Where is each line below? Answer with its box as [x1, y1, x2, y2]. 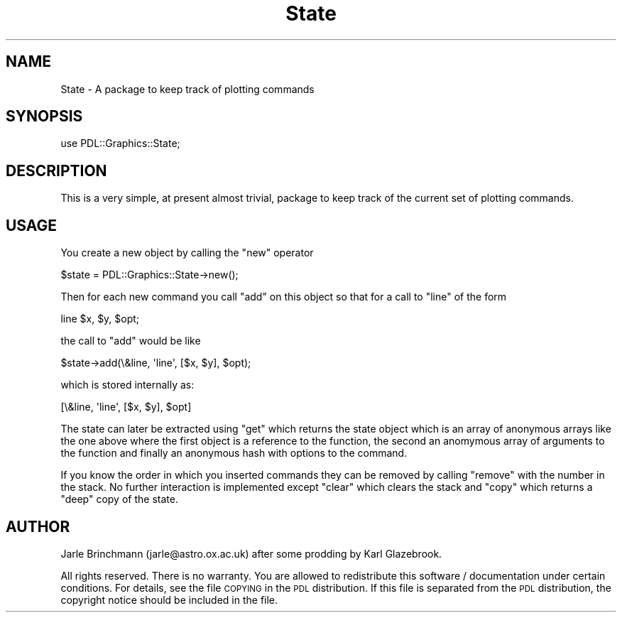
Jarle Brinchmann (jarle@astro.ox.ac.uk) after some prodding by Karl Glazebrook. [60, 547, 442, 560]
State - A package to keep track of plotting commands [60, 82, 315, 95]
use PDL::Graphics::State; [60, 137, 180, 150]
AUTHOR [6, 517, 70, 536]
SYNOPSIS [6, 107, 83, 126]
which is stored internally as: [60, 379, 195, 391]
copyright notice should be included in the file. [60, 593, 278, 606]
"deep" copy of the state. [60, 493, 178, 506]
